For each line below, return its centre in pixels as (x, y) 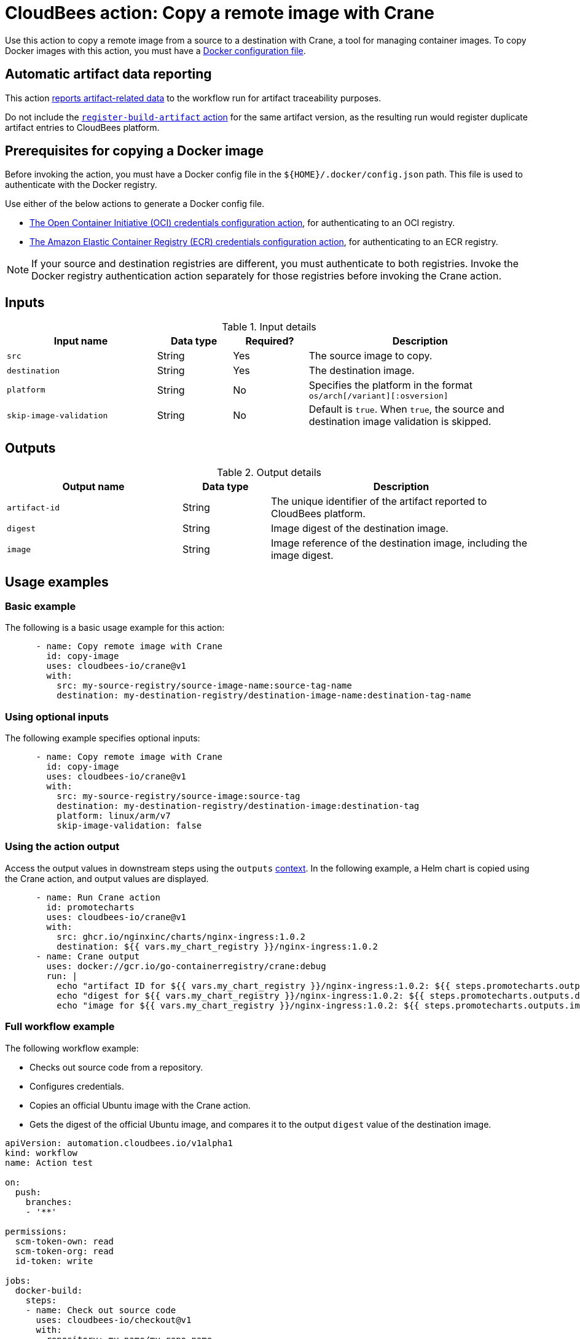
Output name (93, 487)
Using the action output (62, 847)
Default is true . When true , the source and (406, 409)
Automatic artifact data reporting (108, 74)
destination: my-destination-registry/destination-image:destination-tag (238, 806)
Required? (270, 341)
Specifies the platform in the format (390, 385)
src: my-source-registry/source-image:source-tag (178, 796)
